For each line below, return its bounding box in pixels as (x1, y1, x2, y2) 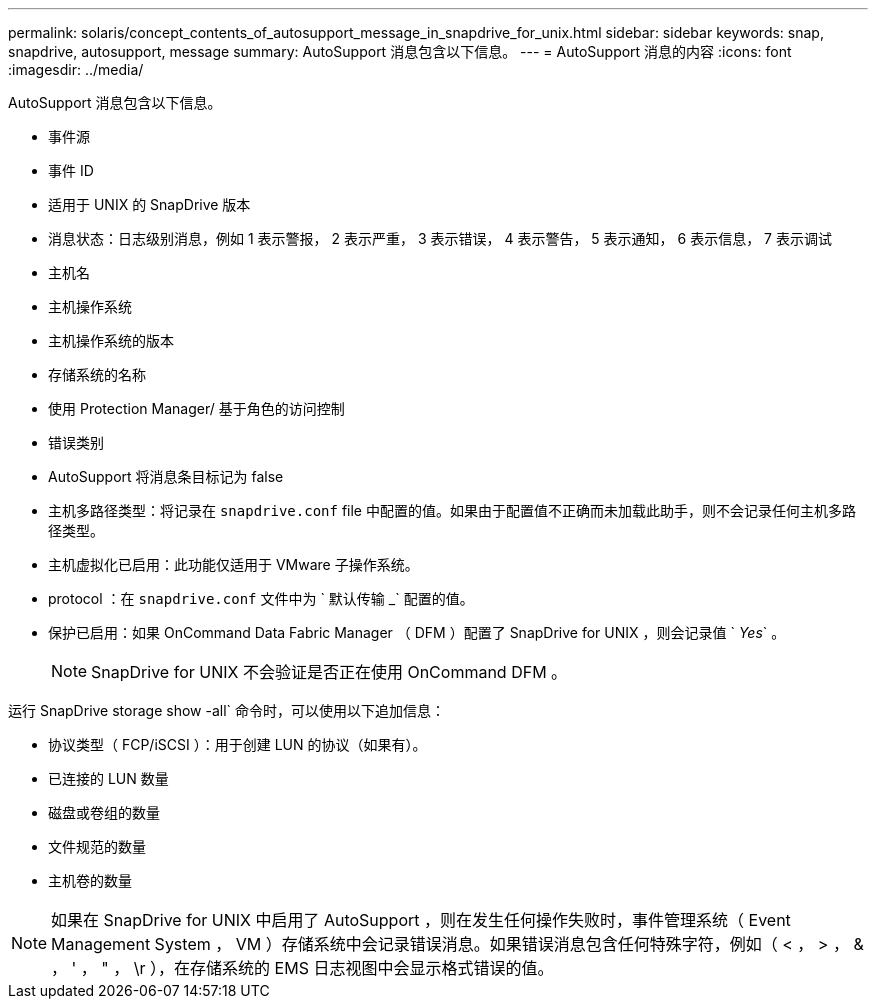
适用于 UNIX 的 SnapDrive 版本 (48, 196, 251, 213)
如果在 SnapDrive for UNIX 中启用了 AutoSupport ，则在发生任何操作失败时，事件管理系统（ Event (51, 910, 791, 930)
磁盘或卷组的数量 (48, 804, 160, 821)
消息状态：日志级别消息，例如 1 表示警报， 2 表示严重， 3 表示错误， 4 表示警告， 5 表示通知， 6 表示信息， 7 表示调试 (48, 230, 832, 247)
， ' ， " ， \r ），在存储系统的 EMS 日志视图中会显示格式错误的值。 (51, 958, 554, 978)
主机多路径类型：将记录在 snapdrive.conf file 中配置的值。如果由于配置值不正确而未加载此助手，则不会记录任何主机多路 (48, 502, 856, 519)
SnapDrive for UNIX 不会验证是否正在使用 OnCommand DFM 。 (91, 662, 568, 682)
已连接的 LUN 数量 (48, 770, 169, 787)
